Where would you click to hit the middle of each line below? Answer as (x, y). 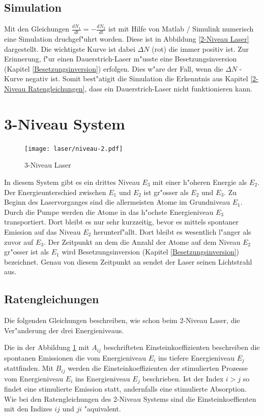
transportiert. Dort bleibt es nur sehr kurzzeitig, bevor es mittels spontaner (122, 222)
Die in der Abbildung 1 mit (47, 347)
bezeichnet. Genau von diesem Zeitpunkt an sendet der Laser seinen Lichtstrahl (128, 261)
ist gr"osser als (166, 192)
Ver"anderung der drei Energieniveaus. (64, 330)
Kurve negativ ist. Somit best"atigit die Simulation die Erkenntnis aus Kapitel (126, 78)
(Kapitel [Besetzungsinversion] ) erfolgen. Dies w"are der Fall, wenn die (114, 68)
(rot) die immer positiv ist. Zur (200, 49)
